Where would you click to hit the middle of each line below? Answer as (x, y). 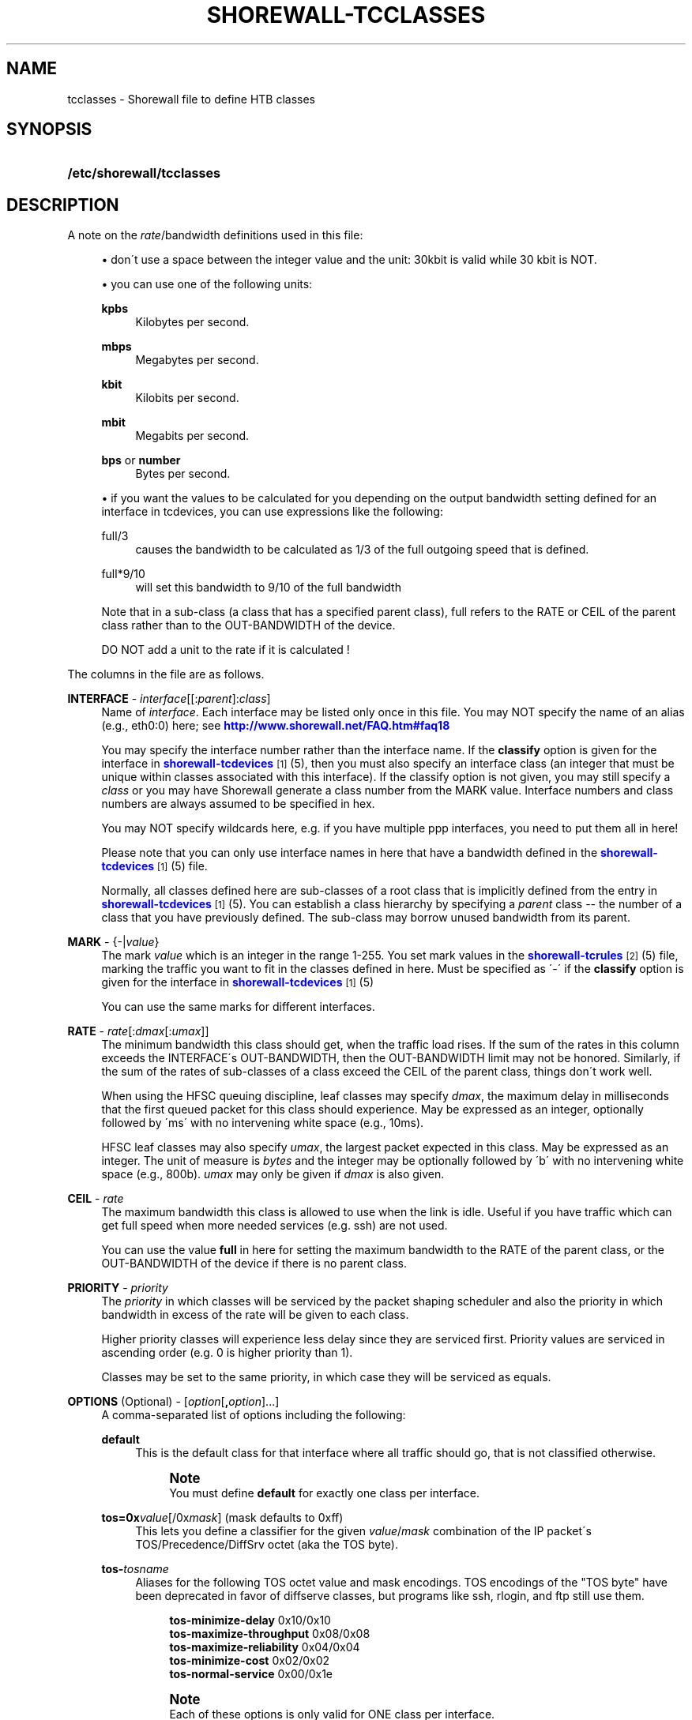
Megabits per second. (192, 436)
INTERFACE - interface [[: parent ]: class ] (169, 699)
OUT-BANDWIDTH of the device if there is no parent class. (254, 1264)
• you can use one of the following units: (207, 284)
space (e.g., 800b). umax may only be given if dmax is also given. (273, 1174)
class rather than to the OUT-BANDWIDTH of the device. (248, 625)
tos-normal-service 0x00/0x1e (251, 1674)
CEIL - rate (96, 1199)
